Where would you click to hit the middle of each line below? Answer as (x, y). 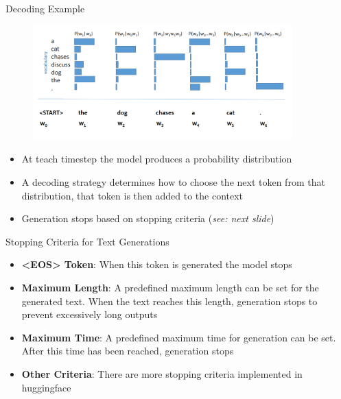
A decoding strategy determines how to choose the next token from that (173, 181)
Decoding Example (45, 8)
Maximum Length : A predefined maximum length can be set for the (170, 287)
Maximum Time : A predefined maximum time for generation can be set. (179, 337)
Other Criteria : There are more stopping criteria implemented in (162, 373)
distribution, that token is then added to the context (132, 195)
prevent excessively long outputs (90, 314)
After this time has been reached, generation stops (128, 351)
